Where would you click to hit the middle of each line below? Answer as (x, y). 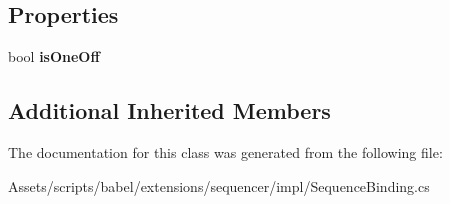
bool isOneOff (54, 56)
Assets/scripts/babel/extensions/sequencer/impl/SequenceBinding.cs (219, 185)
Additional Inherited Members (169, 110)
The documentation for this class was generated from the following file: (225, 152)
